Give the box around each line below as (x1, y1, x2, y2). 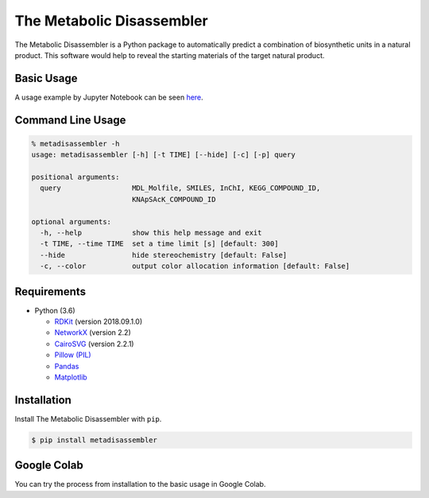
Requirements (14, 285, 87, 298)
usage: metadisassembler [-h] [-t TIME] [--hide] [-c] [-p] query (31, 150, 296, 159)
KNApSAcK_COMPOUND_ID (131, 195, 216, 204)
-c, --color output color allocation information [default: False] (40, 262, 350, 270)
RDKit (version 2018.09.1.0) (54, 317, 143, 326)
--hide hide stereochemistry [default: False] (40, 251, 288, 259)
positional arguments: (31, 173, 120, 182)
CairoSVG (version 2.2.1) (54, 339, 134, 348)
